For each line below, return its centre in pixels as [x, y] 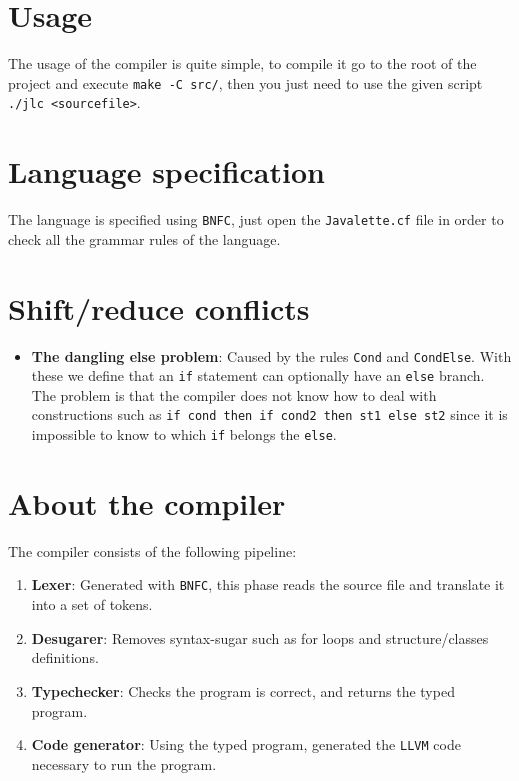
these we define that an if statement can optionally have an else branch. [258, 375]
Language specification [166, 171]
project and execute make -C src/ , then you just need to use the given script [245, 82]
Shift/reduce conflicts [159, 307]
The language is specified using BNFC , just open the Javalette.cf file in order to [256, 219]
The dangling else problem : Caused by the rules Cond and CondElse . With [271, 355]
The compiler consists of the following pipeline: [152, 550]
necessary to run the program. [124, 763]
